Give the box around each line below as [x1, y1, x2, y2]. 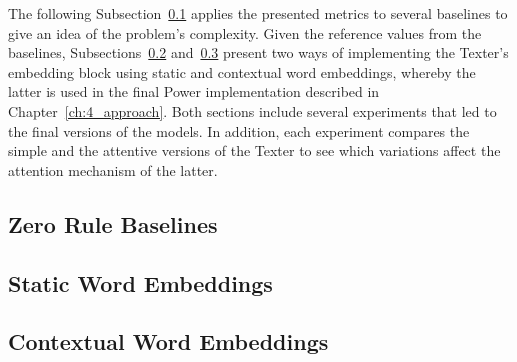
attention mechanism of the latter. [8, 159, 218, 180]
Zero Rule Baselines [8, 208, 218, 239]
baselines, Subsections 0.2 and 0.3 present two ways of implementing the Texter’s [8, 42, 509, 63]
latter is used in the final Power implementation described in [8, 81, 380, 102]
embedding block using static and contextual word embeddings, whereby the [8, 61, 476, 82]
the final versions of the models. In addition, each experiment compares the [8, 120, 470, 141]
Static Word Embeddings [8, 267, 273, 298]
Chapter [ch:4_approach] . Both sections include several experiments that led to [8, 100, 497, 121]
